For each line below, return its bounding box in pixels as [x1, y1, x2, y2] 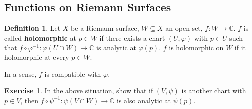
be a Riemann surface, [71, 23, 139, 33]
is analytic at [96, 42, 136, 53]
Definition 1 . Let [4, 23, 61, 33]
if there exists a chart [99, 32, 165, 43]
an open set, [165, 23, 203, 33]
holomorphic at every [4, 52, 69, 62]
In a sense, [4, 68, 37, 79]
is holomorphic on [169, 42, 224, 53]
